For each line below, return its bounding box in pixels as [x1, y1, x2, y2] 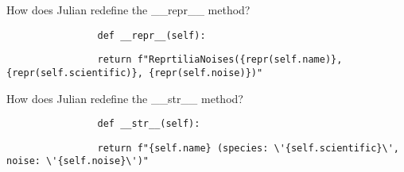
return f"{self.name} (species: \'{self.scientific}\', [97, 142, 399, 154]
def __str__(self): [97, 118, 200, 130]
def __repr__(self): [97, 29, 206, 41]
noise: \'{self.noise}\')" [6, 155, 149, 167]
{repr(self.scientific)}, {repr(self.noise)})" [6, 67, 263, 78]
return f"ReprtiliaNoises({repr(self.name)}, [97, 54, 343, 66]
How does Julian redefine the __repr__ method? [6, 2, 251, 17]
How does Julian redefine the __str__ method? [6, 90, 243, 106]
